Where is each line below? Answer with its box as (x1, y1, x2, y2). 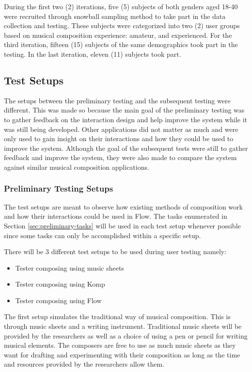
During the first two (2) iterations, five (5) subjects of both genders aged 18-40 (4, 1, 238, 11)
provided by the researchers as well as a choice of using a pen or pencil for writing (4, 330, 248, 340)
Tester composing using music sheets (15, 262, 124, 273)
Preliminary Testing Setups (4, 182, 113, 194)
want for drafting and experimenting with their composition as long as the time (4, 349, 240, 359)
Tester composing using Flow (15, 295, 102, 305)
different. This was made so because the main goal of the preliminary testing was (4, 105, 245, 115)
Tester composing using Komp (15, 279, 105, 289)
